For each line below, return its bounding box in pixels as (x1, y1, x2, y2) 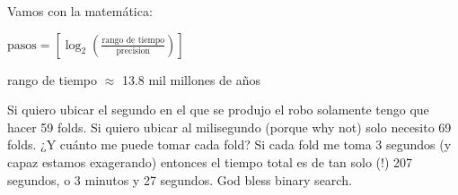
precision (116, 46, 151, 55)
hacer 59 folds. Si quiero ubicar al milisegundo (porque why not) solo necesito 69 (7, 117, 452, 136)
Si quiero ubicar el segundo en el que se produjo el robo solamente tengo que (7, 100, 429, 119)
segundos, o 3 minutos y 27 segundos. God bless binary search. (7, 170, 352, 189)
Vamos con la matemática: (7, 2, 153, 20)
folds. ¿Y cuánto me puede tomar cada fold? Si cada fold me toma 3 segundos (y (7, 135, 452, 154)
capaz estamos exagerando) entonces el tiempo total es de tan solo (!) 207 (7, 152, 413, 171)
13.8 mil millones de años (121, 70, 261, 89)
